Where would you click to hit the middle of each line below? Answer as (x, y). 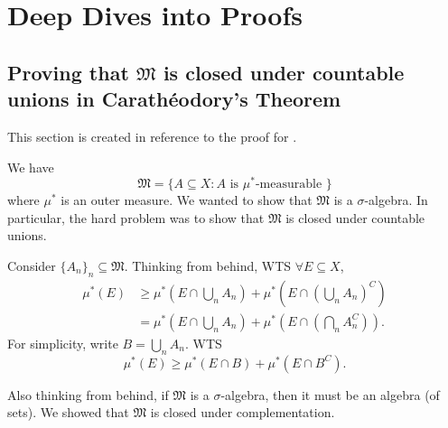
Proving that (68, 72)
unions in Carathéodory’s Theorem (174, 99)
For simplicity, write (63, 343)
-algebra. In (396, 200)
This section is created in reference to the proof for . (152, 136)
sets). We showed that (68, 412)
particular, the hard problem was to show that (136, 217)
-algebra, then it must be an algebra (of (330, 394)
